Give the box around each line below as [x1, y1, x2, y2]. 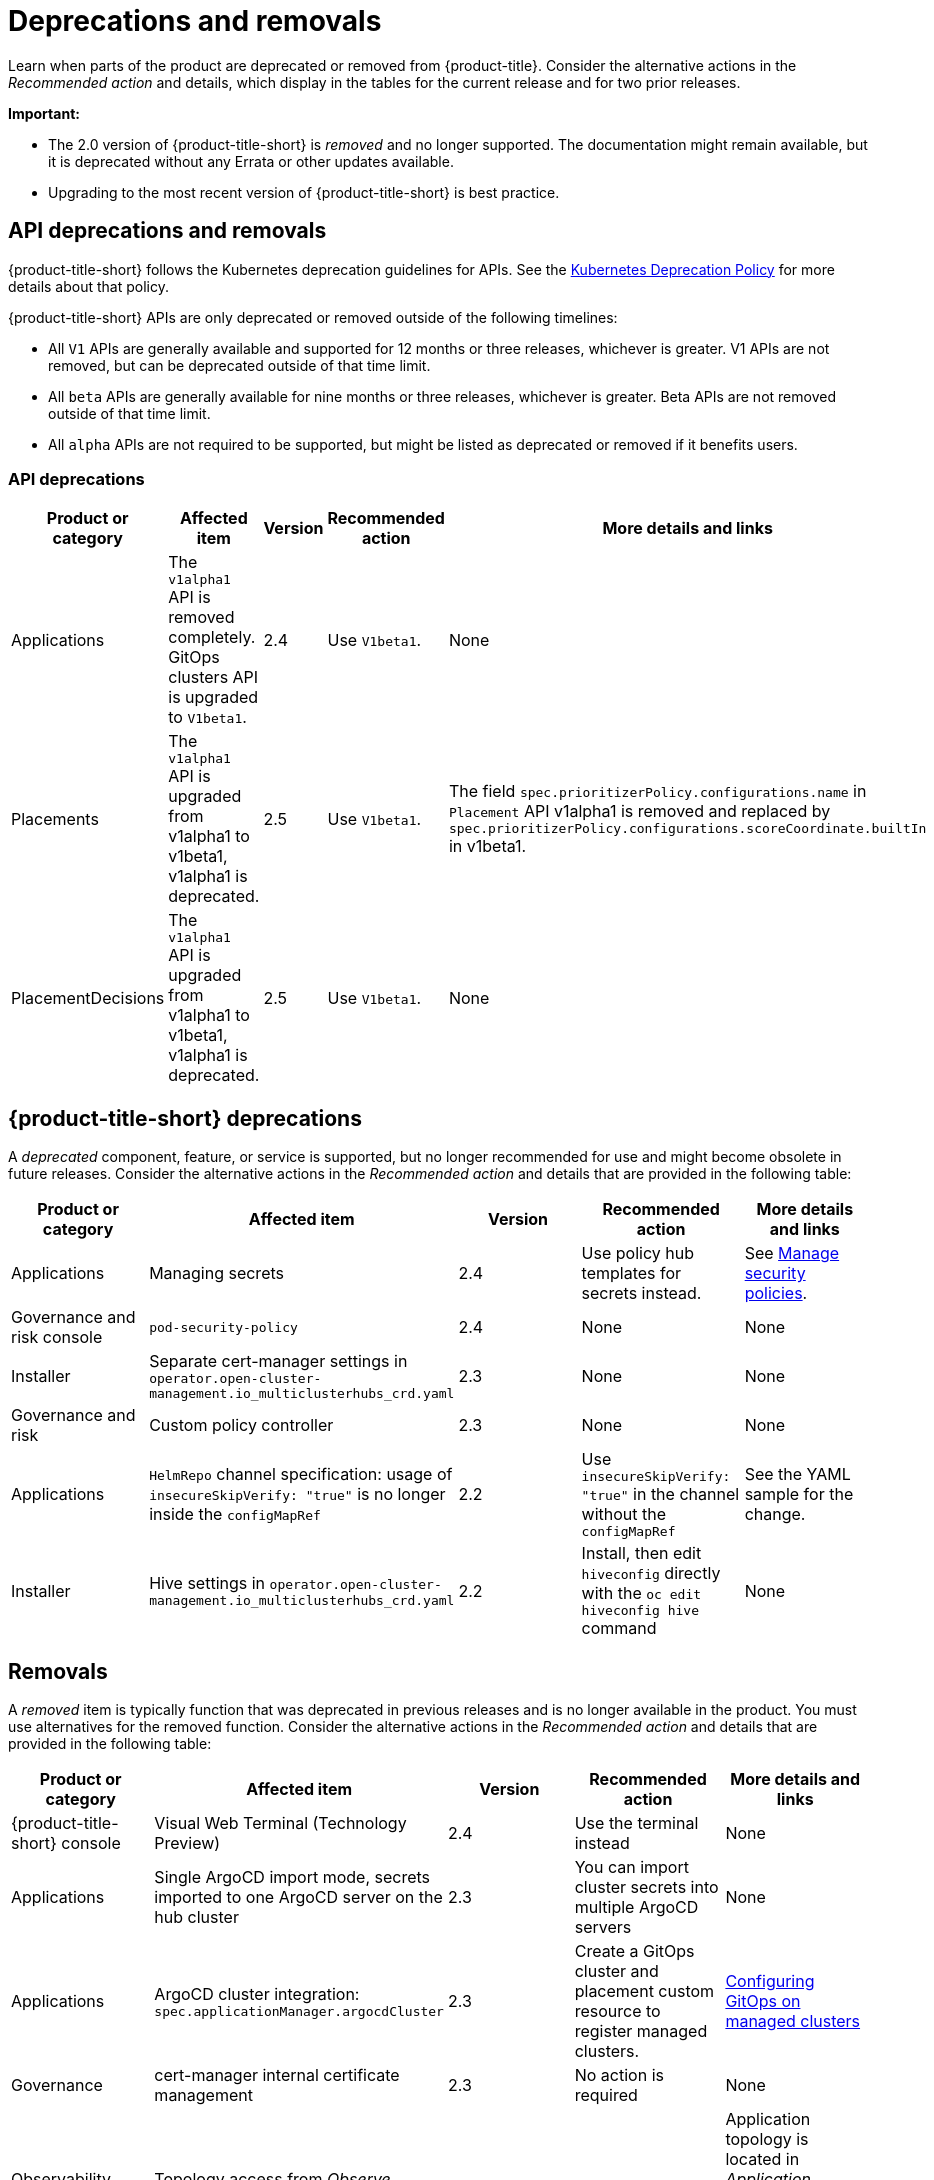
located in [725, 2149, 800, 2170]
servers [574, 1917, 632, 1938]
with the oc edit [581, 1583, 702, 1604]
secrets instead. [581, 1283, 702, 1304]
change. [744, 1504, 806, 1525]
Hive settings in [149, 1573, 266, 1594]
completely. [168, 627, 256, 648]
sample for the [744, 1484, 854, 1505]
